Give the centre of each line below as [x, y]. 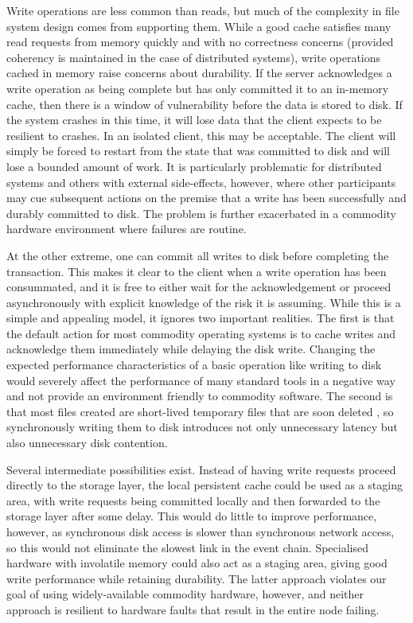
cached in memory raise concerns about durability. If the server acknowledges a [199, 73]
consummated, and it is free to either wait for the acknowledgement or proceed [199, 287]
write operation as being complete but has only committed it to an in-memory [198, 88]
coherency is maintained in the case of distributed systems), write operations [194, 57]
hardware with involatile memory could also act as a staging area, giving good [197, 563]
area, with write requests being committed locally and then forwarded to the [193, 500]
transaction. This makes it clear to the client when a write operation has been [197, 271]
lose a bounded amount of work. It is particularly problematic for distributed [194, 166]
